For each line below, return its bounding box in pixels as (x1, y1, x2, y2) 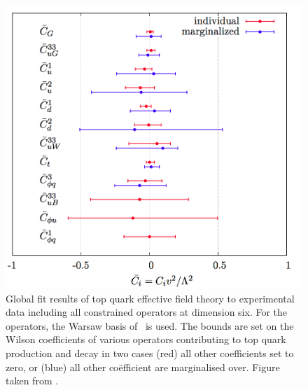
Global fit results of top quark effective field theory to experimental (6, 291, 295, 305)
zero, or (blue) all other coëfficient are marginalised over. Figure (6, 359, 280, 374)
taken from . (6, 373, 59, 388)
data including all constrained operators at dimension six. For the (6, 305, 288, 319)
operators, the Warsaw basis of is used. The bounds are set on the (6, 318, 294, 333)
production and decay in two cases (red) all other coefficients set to (6, 346, 294, 361)
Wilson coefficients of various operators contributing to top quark (6, 332, 286, 347)
